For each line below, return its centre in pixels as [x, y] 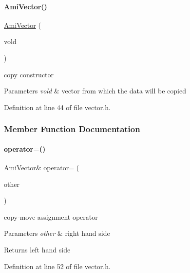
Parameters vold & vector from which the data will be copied [95, 91]
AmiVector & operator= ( [42, 167]
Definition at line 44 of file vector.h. [57, 107]
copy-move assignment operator [51, 216]
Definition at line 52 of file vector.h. [57, 266]
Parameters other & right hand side [57, 233]
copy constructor [29, 74]
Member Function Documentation [72, 129]
